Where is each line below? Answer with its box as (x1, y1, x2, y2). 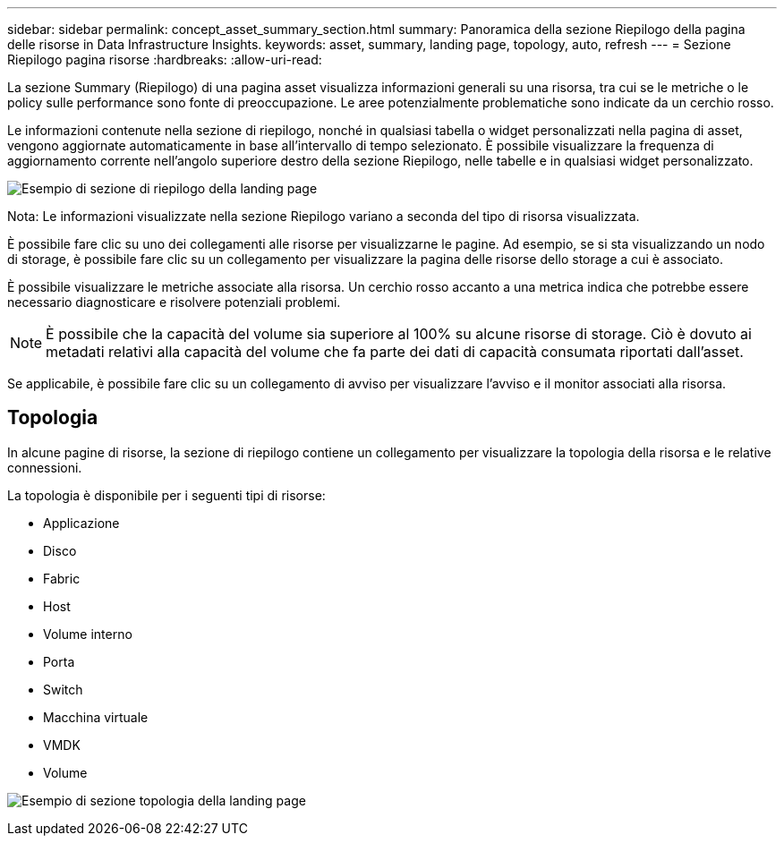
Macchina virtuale (43, 709, 149, 725)
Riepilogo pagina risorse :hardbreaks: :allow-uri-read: (7, 52, 322, 67)
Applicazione (43, 515, 120, 531)
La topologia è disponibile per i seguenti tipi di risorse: (7, 487, 326, 503)
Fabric (43, 570, 81, 586)
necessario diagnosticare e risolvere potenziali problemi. (7, 294, 341, 310)
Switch (43, 681, 83, 697)
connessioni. (7, 459, 82, 475)
